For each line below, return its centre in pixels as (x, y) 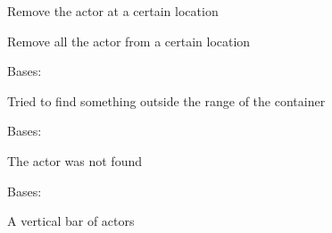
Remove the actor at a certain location (113, 11)
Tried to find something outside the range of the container (166, 100)
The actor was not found (75, 160)
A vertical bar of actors (71, 221)
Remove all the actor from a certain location (129, 41)
